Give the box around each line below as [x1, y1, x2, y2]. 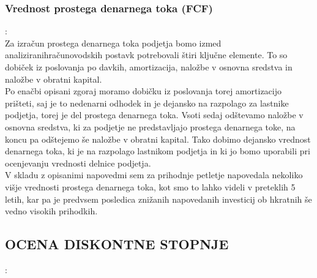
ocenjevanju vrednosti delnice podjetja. [5, 156, 151, 169]
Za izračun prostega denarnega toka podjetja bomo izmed [5, 36, 222, 49]
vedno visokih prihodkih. [5, 205, 98, 217]
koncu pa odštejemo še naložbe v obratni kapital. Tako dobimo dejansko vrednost [5, 132, 311, 145]
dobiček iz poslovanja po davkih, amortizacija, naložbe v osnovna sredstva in [5, 61, 293, 73]
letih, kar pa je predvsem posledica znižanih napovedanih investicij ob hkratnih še [5, 192, 312, 205]
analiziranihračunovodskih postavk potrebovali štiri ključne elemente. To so [5, 48, 288, 61]
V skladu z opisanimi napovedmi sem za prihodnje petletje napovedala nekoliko [5, 168, 303, 181]
